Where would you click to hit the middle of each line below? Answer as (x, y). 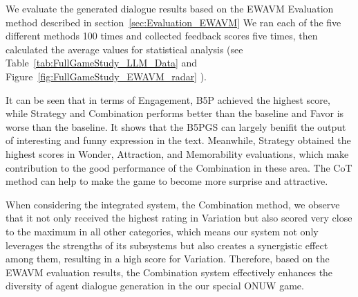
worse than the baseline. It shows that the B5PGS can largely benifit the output (176, 126)
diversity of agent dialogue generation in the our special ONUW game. (155, 286)
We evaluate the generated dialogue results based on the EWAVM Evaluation (170, 8)
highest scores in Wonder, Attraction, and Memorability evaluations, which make (177, 153)
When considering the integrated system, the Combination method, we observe (173, 204)
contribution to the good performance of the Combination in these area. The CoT (179, 167)
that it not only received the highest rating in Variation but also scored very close (179, 218)
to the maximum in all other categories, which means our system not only (162, 231)
